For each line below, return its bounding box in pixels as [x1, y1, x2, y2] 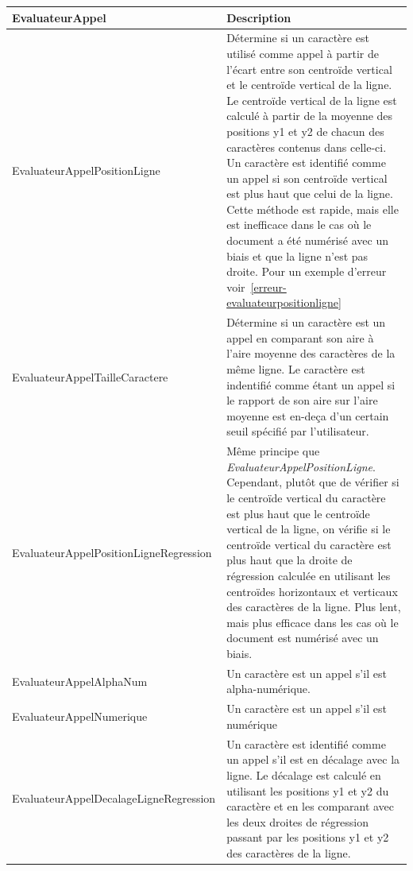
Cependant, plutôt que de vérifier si [226, 474, 399, 490]
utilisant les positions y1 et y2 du [226, 782, 389, 799]
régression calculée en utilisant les [226, 567, 391, 584]
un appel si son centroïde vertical [226, 169, 388, 186]
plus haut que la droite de [226, 552, 353, 568]
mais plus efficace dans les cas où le [226, 614, 399, 630]
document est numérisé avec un [226, 629, 379, 646]
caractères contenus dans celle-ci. [226, 138, 387, 155]
